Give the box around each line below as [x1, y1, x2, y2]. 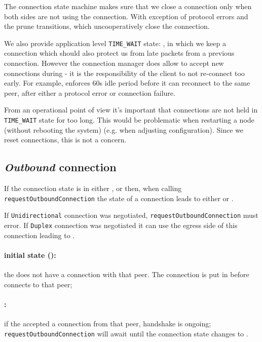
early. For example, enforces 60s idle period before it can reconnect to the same [4, 78, 250, 88]
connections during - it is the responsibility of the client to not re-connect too [4, 67, 245, 78]
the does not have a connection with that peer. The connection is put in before [4, 269, 249, 279]
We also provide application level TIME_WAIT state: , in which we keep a [4, 37, 226, 48]
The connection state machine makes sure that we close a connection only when [4, 1, 252, 11]
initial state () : [4, 249, 56, 260]
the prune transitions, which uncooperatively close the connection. [4, 21, 210, 31]
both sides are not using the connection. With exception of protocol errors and [4, 11, 248, 21]
